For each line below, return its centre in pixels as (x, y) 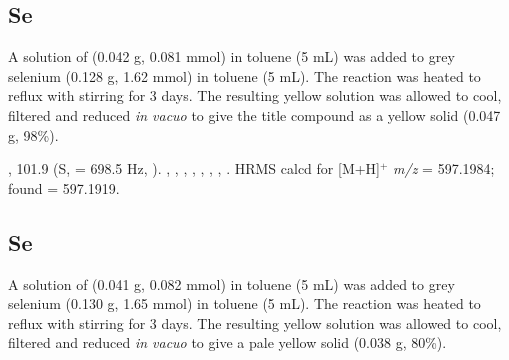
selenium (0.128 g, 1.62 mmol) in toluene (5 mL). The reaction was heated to (244, 75)
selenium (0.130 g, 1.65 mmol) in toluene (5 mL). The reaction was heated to (244, 303)
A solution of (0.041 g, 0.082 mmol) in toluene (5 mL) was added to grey (231, 283)
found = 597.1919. (64, 187)
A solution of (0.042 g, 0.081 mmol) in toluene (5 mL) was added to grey (231, 56)
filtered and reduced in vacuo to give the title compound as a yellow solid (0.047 (254, 114)
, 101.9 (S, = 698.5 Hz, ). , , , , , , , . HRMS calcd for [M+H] (194, 168)
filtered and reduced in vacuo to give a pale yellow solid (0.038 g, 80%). (227, 342)
